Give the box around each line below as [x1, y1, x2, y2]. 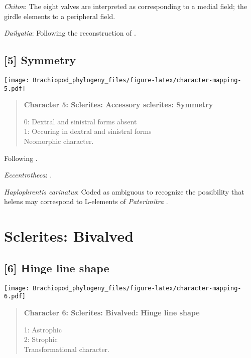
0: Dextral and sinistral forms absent [24, 116, 137, 126]
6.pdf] [4, 293, 26, 300]
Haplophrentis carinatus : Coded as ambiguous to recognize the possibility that [4, 186, 244, 197]
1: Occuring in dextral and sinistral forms [24, 126, 152, 136]
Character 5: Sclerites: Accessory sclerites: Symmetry [24, 99, 213, 110]
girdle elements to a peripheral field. [4, 11, 115, 21]
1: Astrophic [24, 324, 62, 334]
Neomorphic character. [24, 136, 94, 146]
